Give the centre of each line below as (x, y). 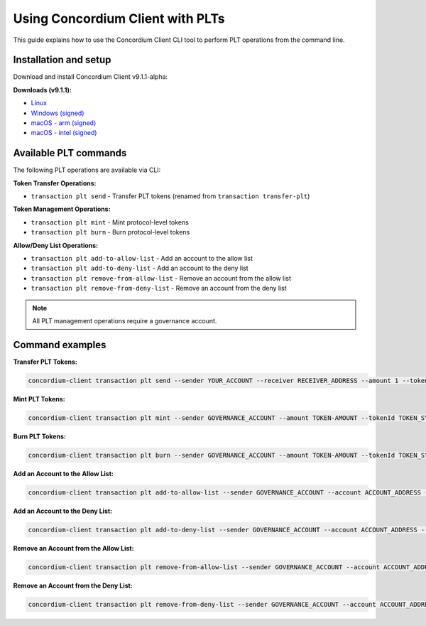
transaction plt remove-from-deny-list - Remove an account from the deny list (159, 288)
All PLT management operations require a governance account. (125, 321)
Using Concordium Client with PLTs (119, 18)
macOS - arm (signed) (64, 123)
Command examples (60, 345)
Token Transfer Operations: (55, 183)
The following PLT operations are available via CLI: (87, 170)
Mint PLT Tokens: (39, 399)
